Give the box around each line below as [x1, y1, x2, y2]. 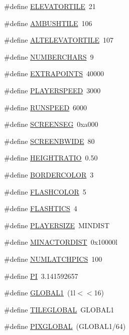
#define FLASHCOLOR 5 [4, 186, 86, 197]
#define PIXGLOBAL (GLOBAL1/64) [4, 321, 126, 331]
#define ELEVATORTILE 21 [4, 1, 96, 11]
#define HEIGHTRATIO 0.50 [4, 152, 98, 163]
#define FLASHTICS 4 [4, 203, 77, 214]
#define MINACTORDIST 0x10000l [4, 237, 117, 247]
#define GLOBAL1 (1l [4, 287, 76, 298]
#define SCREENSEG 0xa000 [4, 119, 98, 129]
